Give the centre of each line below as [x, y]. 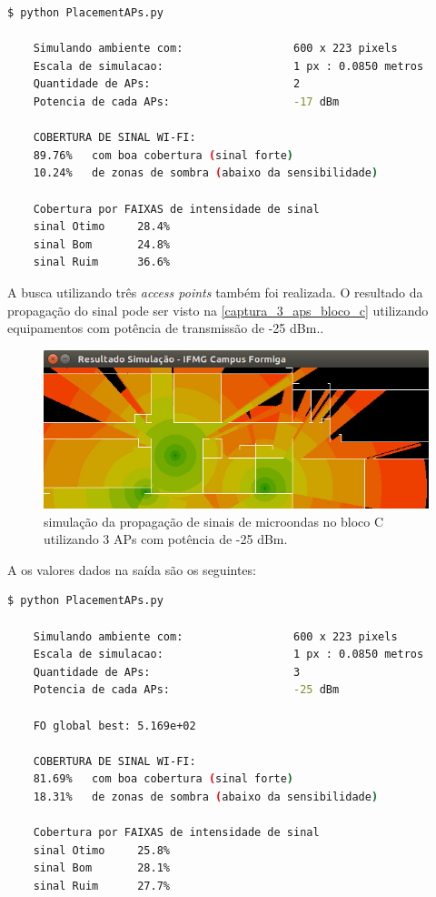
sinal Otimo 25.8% [101, 850]
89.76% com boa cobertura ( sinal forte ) [163, 155]
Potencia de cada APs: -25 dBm [186, 690]
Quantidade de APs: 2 [167, 84]
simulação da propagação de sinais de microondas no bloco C [214, 521]
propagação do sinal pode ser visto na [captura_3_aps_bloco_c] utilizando [218, 310]
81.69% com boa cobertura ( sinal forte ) [163, 779]
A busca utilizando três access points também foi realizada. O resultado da [215, 292]
